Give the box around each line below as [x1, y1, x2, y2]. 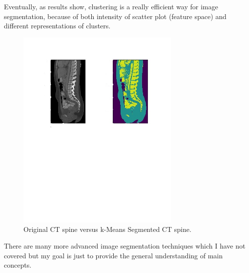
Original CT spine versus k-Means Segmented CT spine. [23, 224, 191, 234]
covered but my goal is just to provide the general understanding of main [4, 250, 223, 260]
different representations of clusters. [4, 21, 111, 31]
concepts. [4, 260, 32, 270]
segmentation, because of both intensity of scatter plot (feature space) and [4, 11, 227, 21]
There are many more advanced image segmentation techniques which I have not [4, 240, 246, 250]
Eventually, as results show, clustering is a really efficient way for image [4, 1, 218, 11]
